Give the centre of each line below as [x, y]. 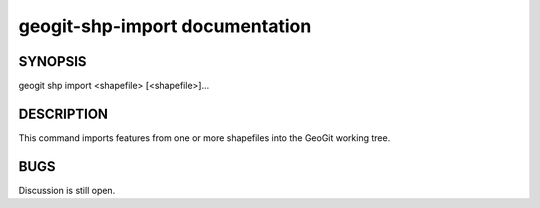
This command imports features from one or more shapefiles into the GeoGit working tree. [204, 137]
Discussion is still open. [67, 190]
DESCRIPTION [63, 113]
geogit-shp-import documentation [165, 26]
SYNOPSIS [52, 61]
